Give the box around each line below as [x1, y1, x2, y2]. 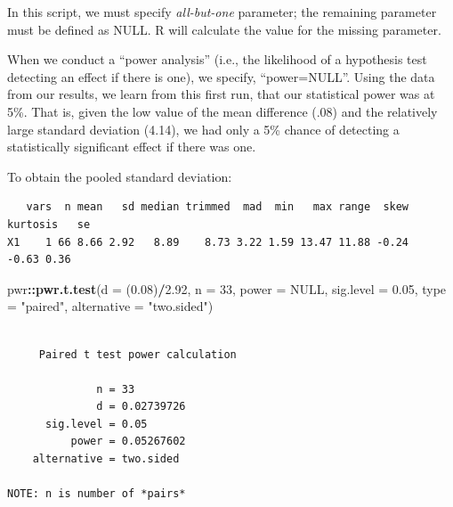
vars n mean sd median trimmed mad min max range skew [26, 200, 409, 214]
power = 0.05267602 [70, 435, 186, 448]
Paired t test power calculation [38, 348, 237, 361]
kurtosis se [7, 217, 91, 231]
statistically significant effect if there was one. [7, 137, 256, 156]
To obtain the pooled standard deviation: [7, 167, 232, 185]
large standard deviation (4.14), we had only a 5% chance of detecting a [7, 119, 400, 138]
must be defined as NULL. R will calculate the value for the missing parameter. [7, 20, 441, 38]
